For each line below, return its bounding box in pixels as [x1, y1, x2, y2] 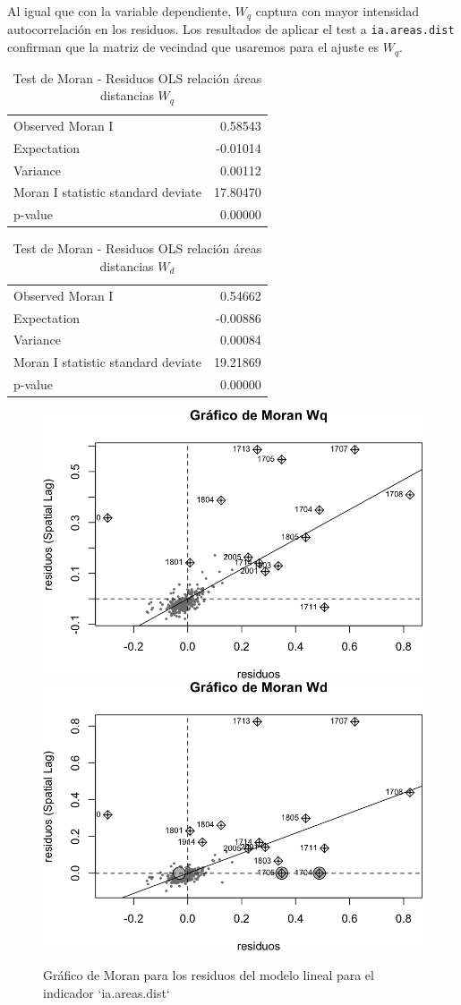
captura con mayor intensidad [255, 2, 419, 20]
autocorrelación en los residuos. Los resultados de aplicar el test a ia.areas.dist [7, 20, 455, 38]
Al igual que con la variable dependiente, [7, 2, 232, 20]
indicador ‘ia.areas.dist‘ [43, 983, 170, 1001]
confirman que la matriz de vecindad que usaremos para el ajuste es [7, 38, 379, 56]
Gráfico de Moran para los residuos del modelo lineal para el [43, 966, 374, 984]
